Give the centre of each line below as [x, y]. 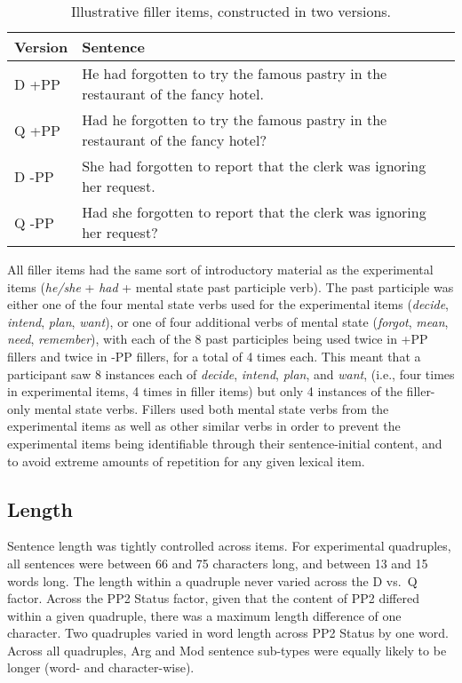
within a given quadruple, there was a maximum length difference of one [204, 615]
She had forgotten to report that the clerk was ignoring [254, 166]
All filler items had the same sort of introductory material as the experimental [220, 269]
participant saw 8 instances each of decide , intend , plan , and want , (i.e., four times [231, 373]
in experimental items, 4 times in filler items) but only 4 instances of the [205, 391]
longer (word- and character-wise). [101, 667]
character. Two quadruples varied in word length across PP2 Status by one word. [228, 633]
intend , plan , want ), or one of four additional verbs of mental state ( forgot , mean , [228, 321]
